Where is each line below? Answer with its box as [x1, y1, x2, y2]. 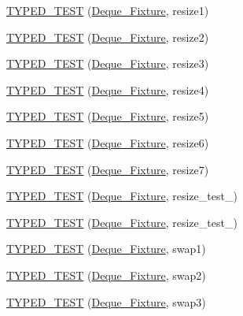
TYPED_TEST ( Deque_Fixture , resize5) [6, 108, 209, 125]
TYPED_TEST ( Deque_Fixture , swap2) [6, 266, 206, 283]
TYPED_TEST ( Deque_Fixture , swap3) [6, 293, 206, 310]
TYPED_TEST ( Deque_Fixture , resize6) [6, 134, 209, 151]
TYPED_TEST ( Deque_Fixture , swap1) [6, 240, 206, 257]
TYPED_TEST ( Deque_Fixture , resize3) [6, 55, 209, 72]
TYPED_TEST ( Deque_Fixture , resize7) [6, 161, 209, 177]
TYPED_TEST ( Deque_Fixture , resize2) [6, 28, 209, 45]
